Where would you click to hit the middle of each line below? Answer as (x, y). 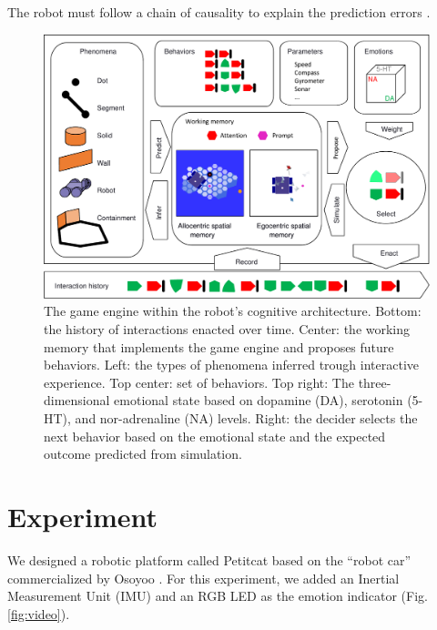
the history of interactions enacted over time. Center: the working (227, 329)
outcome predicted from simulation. (143, 454)
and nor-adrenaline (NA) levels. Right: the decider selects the (246, 418)
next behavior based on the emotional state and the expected (215, 436)
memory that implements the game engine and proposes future (219, 346)
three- (375, 382)
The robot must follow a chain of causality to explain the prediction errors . (219, 12)
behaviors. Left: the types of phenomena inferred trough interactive (232, 365)
